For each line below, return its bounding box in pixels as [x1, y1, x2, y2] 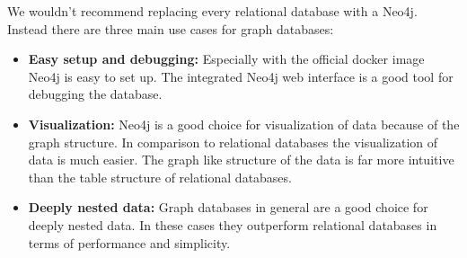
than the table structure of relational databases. [28, 167, 292, 186]
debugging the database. [28, 85, 163, 103]
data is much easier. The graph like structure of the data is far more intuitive [28, 150, 454, 169]
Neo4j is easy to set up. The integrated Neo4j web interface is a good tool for [28, 67, 454, 85]
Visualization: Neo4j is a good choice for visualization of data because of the [28, 114, 460, 133]
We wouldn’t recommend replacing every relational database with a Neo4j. [7, 2, 418, 20]
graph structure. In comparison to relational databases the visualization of [28, 132, 438, 151]
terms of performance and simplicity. [28, 233, 231, 252]
